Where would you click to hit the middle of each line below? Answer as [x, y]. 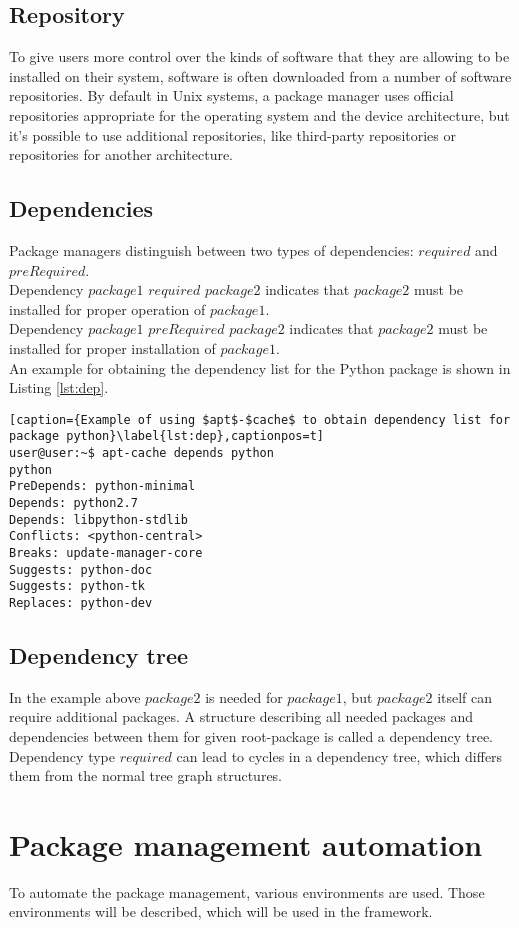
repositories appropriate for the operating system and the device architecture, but [259, 114]
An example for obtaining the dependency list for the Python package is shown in [260, 367]
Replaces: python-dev [81, 602]
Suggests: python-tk [77, 586]
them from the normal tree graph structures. [145, 775]
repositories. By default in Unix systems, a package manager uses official [231, 95]
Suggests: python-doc [81, 569]
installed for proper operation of [107, 308]
